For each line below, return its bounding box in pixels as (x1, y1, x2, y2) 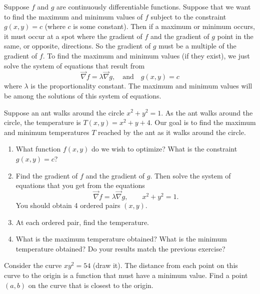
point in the (217, 30, 253, 41)
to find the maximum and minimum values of (4, 11, 143, 21)
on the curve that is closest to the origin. (28, 279, 153, 290)
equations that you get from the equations (15, 180, 145, 190)
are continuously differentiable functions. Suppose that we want (56, 1, 251, 11)
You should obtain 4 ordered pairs (15, 199, 120, 210)
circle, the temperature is (4, 117, 81, 127)
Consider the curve (4, 260, 62, 270)
